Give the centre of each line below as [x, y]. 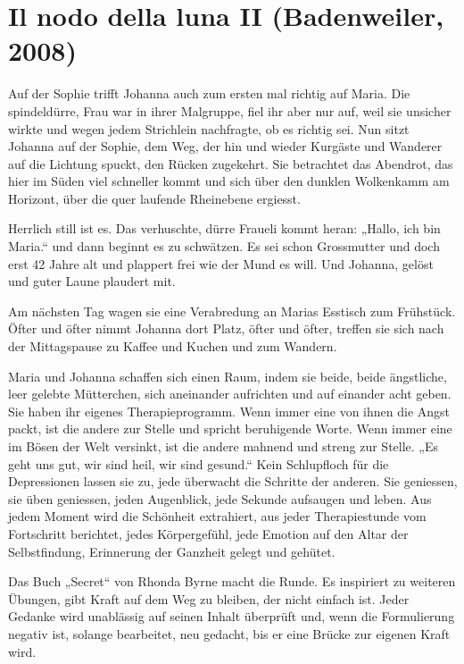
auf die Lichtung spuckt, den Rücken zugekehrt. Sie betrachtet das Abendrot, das [231, 163]
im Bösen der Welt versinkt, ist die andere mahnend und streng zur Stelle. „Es [224, 446]
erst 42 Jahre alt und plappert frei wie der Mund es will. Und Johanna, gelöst [221, 263]
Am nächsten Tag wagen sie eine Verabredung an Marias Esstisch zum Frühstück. [232, 311]
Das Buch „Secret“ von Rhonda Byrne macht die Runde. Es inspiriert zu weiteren [232, 581]
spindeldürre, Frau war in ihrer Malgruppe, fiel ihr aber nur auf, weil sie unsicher [230, 110]
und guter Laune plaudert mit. [92, 281]
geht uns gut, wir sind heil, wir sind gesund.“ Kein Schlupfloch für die [199, 463]
